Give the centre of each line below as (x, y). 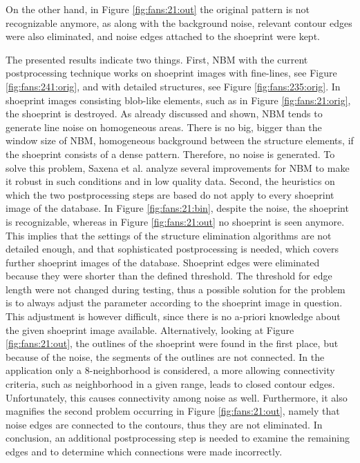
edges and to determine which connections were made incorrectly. (144, 451)
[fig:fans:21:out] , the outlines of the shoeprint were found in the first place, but (172, 343)
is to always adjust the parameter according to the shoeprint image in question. (174, 303)
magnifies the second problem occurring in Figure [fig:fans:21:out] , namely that (173, 411)
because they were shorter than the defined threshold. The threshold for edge (169, 276)
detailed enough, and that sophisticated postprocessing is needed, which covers (172, 249)
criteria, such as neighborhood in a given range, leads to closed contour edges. (170, 384)
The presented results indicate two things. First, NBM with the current (157, 59)
